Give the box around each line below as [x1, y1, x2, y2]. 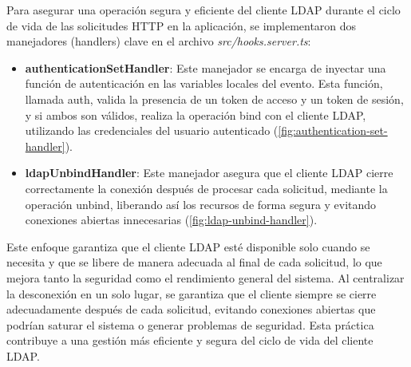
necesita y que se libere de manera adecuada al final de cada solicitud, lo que [6, 254, 382, 270]
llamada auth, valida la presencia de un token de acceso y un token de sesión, [25, 90, 404, 107]
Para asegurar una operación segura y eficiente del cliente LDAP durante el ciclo [6, 2, 401, 18]
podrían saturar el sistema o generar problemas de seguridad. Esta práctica [6, 316, 374, 333]
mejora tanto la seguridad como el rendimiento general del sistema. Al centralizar [6, 269, 405, 286]
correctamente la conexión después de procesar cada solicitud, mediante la [25, 180, 388, 196]
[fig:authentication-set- [278, 122, 388, 139]
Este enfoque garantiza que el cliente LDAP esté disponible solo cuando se [6, 238, 370, 255]
